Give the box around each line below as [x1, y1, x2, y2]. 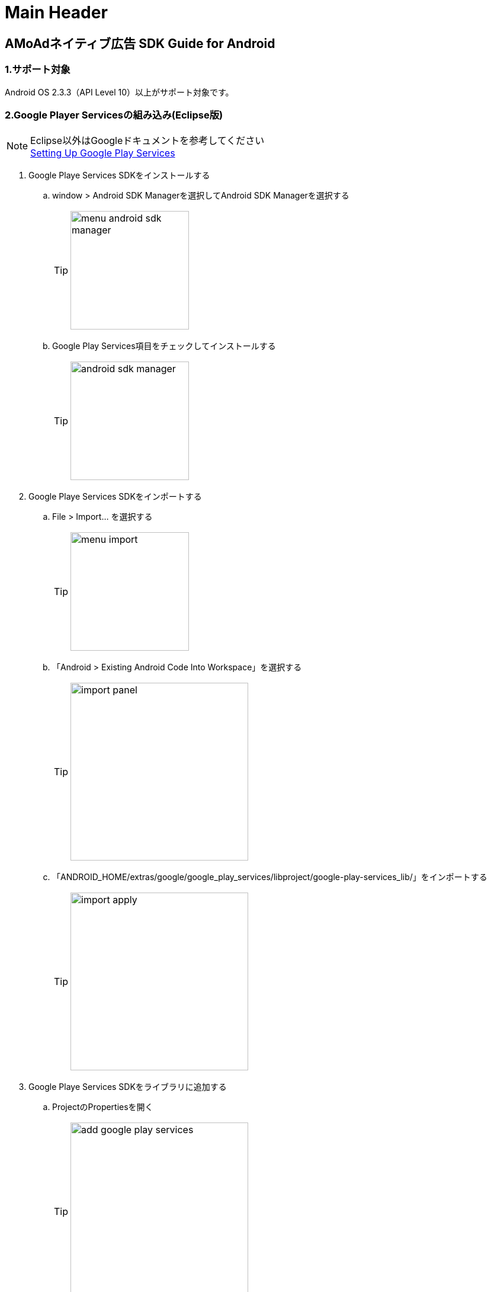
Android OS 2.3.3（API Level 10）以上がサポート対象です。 [5, 87, 234, 97]
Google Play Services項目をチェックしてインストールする [52, 341, 276, 351]
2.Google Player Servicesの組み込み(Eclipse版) [5, 108, 223, 121]
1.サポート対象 [5, 63, 70, 76]
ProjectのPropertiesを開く [52, 1102, 153, 1112]
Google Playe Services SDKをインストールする [28, 170, 210, 181]
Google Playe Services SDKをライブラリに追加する [28, 1082, 227, 1092]
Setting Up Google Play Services [30, 147, 175, 159]
